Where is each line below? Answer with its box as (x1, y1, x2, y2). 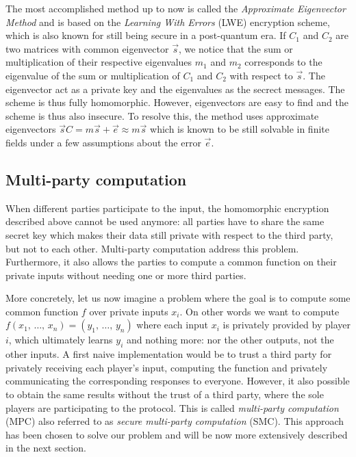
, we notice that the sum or (178, 41, 293, 55)
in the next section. (5, 441, 86, 455)
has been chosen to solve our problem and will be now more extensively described (5, 427, 348, 441)
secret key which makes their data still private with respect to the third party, (5, 227, 333, 241)
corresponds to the (244, 55, 322, 69)
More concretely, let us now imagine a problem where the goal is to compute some (5, 291, 351, 305)
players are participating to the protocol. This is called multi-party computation (5, 400, 339, 415)
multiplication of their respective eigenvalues (5, 55, 192, 69)
